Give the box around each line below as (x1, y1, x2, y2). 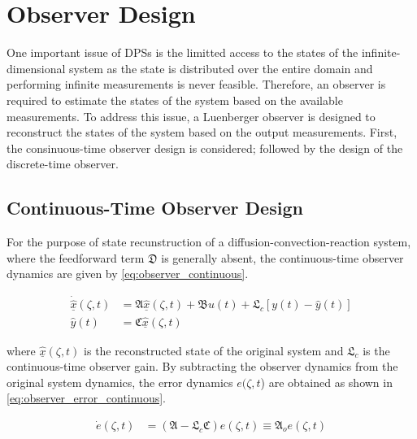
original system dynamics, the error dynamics (7, 373, 233, 390)
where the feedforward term (7, 249, 145, 266)
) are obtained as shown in (260, 373, 393, 390)
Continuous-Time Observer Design (7, 195, 303, 220)
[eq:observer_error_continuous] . (7, 389, 166, 406)
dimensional (7, 59, 66, 76)
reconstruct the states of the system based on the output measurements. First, (7, 124, 397, 141)
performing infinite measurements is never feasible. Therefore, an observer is (7, 76, 386, 93)
